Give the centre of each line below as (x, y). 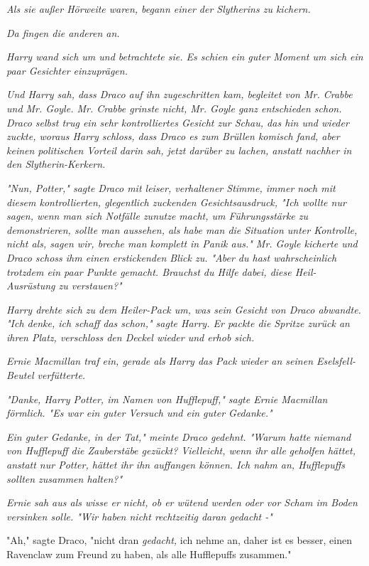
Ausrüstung (31, 285)
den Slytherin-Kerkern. (56, 164)
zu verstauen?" (90, 285)
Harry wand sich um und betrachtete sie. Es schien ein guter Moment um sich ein (185, 57)
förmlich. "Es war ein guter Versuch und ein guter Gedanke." (139, 413)
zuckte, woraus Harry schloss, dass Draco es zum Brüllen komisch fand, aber (173, 136)
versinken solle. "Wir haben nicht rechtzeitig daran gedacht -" (139, 516)
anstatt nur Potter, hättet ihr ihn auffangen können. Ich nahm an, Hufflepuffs (176, 465)
